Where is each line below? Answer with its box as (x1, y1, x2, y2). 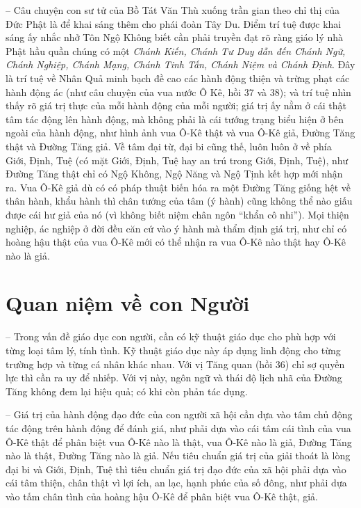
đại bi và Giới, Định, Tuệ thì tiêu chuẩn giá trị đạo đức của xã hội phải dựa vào (6, 461, 346, 476)
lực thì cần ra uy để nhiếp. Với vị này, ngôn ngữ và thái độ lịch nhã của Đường (6, 370, 342, 385)
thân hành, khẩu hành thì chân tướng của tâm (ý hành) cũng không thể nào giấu (6, 193, 353, 208)
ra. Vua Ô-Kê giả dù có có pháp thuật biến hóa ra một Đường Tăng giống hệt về (6, 180, 351, 194)
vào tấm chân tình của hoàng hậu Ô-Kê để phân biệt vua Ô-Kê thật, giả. (6, 489, 318, 503)
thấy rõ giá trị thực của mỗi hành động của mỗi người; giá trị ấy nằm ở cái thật (6, 98, 346, 113)
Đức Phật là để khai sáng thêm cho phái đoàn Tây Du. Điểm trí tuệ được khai (6, 16, 342, 31)
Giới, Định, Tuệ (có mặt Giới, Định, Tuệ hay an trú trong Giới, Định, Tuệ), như (6, 152, 349, 167)
